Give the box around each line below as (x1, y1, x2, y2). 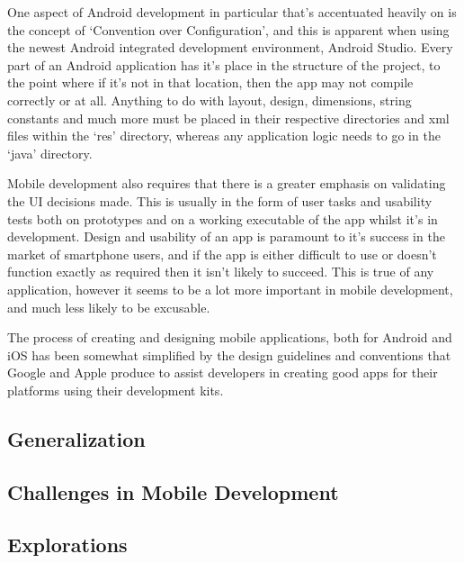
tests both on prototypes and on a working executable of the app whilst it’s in (7, 209, 438, 228)
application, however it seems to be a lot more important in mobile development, (7, 279, 453, 298)
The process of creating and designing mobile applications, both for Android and (7, 328, 452, 347)
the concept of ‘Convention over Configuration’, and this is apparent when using (7, 20, 450, 39)
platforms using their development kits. (7, 380, 224, 399)
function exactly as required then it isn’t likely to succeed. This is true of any (7, 262, 434, 281)
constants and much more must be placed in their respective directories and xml (7, 108, 450, 127)
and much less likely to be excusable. (7, 297, 210, 316)
